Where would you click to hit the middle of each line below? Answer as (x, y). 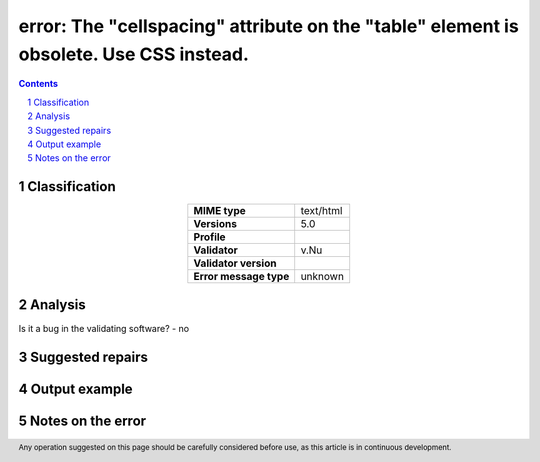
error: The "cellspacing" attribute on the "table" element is (268, 26)
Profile (209, 237)
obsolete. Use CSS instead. (134, 54)
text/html (321, 211)
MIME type (220, 211)
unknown (322, 277)
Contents (38, 84)
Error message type (241, 277)
